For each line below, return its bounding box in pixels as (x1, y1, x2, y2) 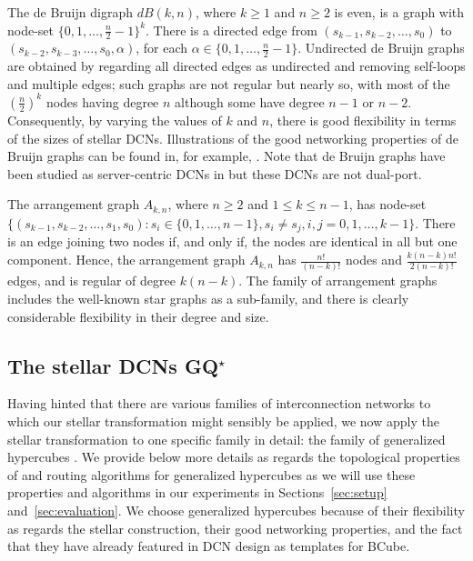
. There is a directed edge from (146, 20, 317, 39)
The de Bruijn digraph (7, 3, 133, 21)
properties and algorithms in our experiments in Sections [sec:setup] (7, 483, 387, 502)
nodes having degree (45, 92, 159, 111)
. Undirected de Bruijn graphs (297, 38, 465, 57)
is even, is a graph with (334, 3, 465, 21)
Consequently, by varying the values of (7, 110, 222, 129)
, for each (136, 38, 188, 57)
